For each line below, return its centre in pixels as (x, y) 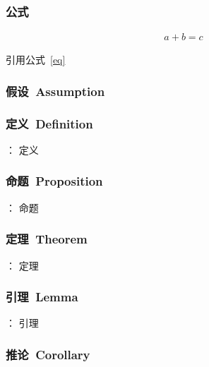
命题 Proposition (54, 181)
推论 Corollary (48, 354)
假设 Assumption (55, 91)
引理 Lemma (42, 297)
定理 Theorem (47, 239)
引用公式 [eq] (36, 60)
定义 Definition (49, 123)
